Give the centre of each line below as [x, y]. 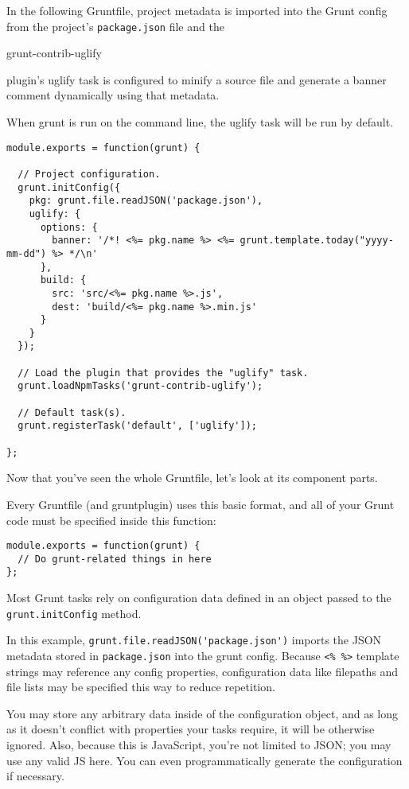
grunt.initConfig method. [74, 613]
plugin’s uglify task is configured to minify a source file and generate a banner [197, 79]
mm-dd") [27, 253]
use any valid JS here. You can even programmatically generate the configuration [204, 760]
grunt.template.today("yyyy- [317, 241]
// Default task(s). [72, 412]
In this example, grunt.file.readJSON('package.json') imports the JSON [194, 640]
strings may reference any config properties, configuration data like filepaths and [203, 671]
